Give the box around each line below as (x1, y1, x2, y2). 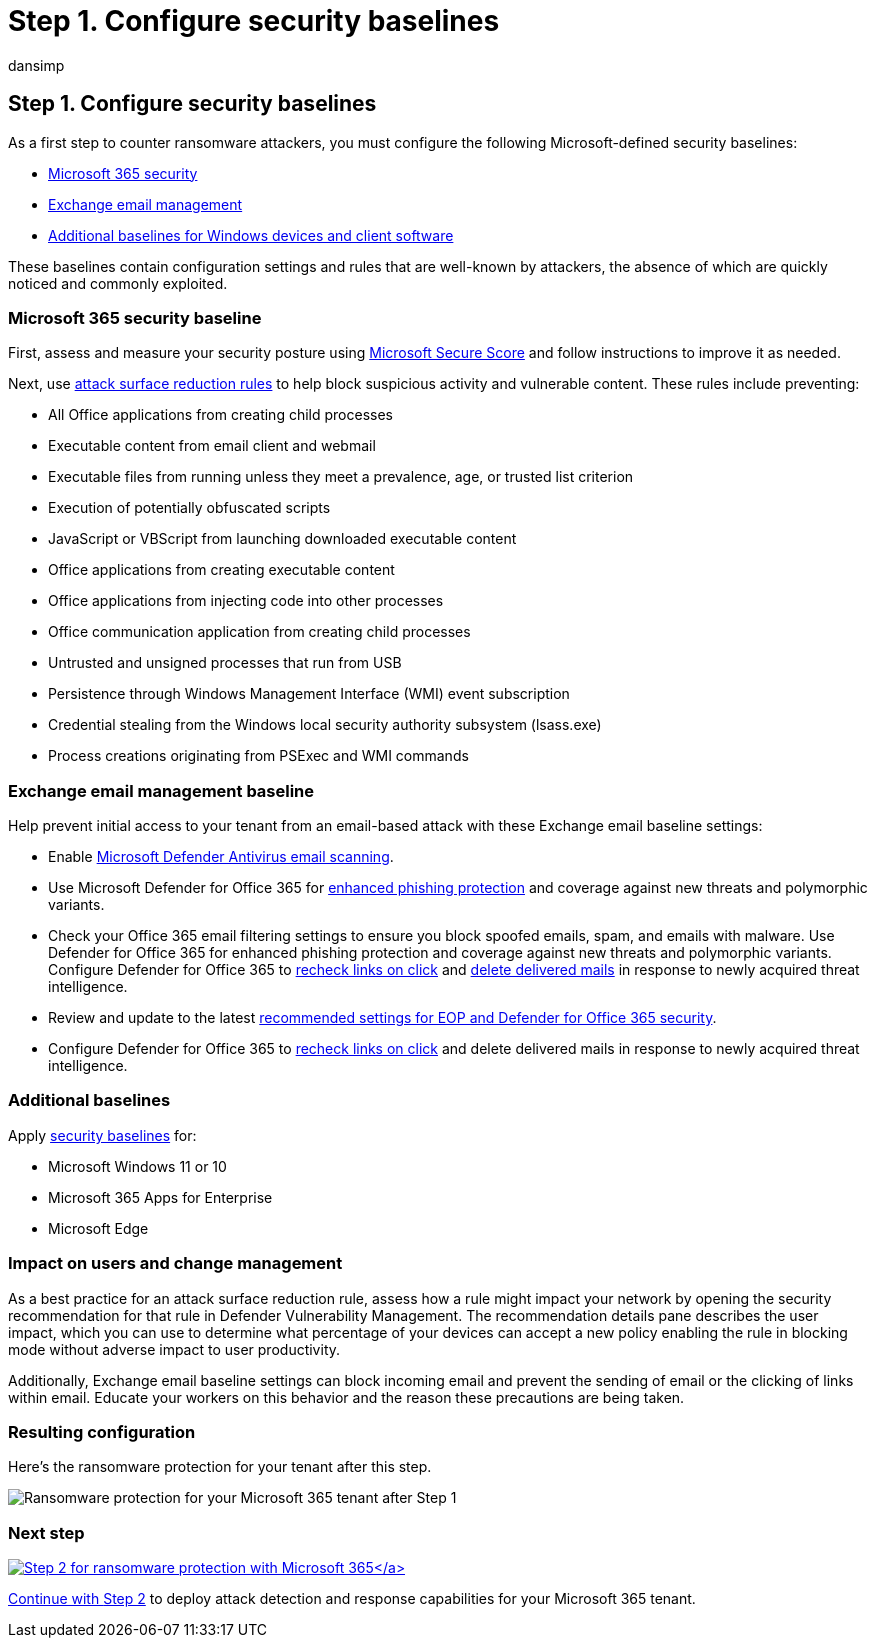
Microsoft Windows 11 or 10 (48, 1157, 227, 1175)
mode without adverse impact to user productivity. (8, 1340, 341, 1358)
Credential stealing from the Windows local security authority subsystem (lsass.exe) (48, 716, 602, 734)
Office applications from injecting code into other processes (48, 592, 444, 610)
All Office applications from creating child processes (48, 406, 393, 424)
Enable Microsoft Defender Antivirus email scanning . (48, 848, 394, 866)
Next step (8, 1522, 85, 1543)
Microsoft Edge (48, 1219, 149, 1237)
